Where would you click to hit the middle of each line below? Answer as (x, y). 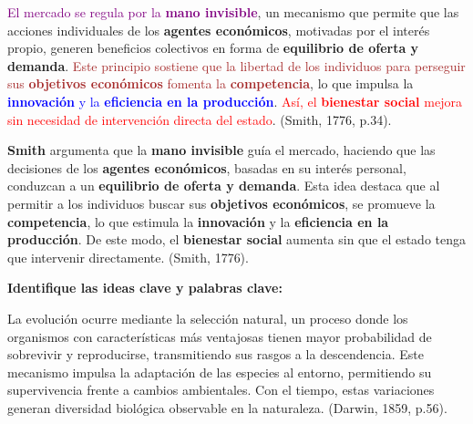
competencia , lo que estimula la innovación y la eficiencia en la (198, 221)
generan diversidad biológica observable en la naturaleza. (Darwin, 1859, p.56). (227, 407)
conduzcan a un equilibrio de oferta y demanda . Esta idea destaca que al (224, 186)
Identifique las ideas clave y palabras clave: (145, 288)
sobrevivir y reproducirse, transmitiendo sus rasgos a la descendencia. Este (216, 354)
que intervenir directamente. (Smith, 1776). (128, 257)
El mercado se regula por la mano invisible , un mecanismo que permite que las (233, 12)
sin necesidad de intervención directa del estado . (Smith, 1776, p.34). (200, 119)
